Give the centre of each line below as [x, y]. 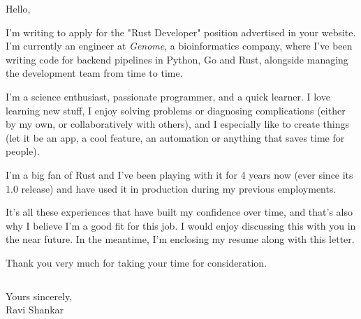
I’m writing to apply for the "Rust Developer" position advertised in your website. [181, 32]
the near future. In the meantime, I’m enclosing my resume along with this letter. [180, 239]
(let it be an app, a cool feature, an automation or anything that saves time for [175, 137]
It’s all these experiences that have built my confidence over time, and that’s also [179, 212]
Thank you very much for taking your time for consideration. [137, 262]
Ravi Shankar [35, 310]
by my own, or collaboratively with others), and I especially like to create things [177, 124]
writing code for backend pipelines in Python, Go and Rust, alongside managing [177, 59]
